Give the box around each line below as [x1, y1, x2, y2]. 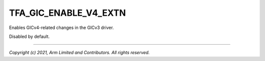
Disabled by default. [9, 33, 50, 39]
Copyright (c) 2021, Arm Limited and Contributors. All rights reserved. [9, 50, 150, 56]
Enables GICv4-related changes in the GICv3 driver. [9, 25, 114, 30]
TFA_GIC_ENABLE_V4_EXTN [9, 7, 126, 18]
